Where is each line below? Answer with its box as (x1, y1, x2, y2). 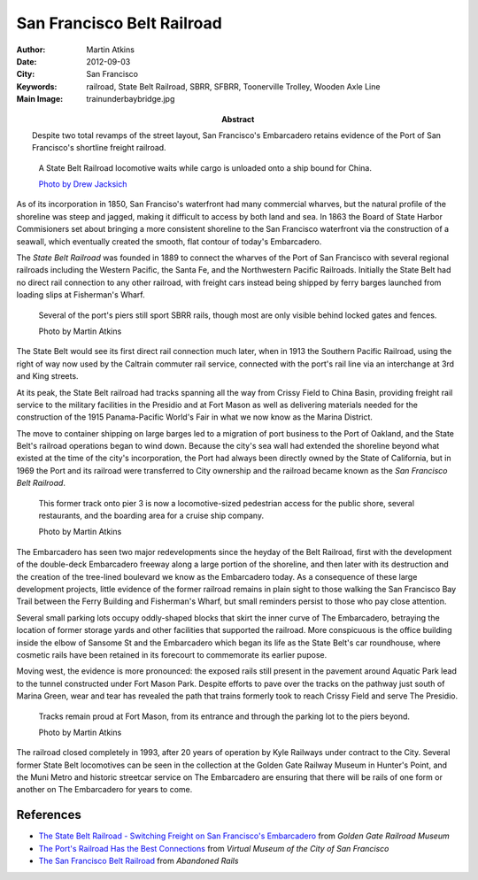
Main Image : (16, 94, 64, 104)
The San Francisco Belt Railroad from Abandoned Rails (38, 855, 239, 867)
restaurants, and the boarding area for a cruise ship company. (38, 510, 265, 521)
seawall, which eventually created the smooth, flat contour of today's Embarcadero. (16, 235, 322, 247)
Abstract (221, 113, 255, 124)
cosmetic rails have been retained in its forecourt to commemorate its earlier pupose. (16, 649, 328, 660)
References (16, 807, 81, 822)
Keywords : (16, 81, 58, 92)
